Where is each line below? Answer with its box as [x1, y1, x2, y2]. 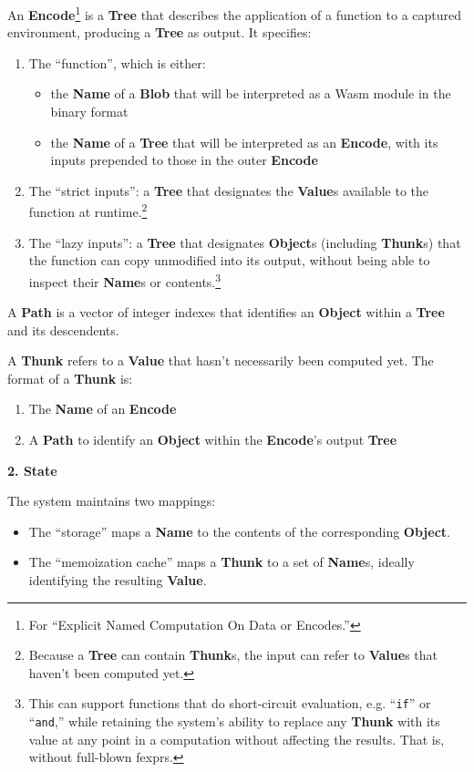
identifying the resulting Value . [28, 571, 207, 590]
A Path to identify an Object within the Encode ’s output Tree [28, 430, 397, 449]
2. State [7, 460, 57, 479]
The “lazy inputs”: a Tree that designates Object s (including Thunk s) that [28, 232, 461, 252]
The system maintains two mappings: [7, 491, 216, 510]
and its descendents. [7, 320, 119, 339]
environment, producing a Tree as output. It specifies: [7, 23, 312, 42]
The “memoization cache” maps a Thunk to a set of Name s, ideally [28, 552, 415, 571]
